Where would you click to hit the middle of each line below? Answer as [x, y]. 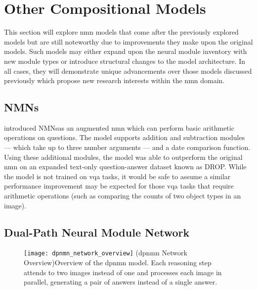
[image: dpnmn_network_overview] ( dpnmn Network [106, 253]
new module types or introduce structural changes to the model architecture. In [125, 61]
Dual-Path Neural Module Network [97, 232]
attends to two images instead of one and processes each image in [123, 272]
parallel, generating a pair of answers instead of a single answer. [121, 282]
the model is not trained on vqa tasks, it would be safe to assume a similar [117, 176]
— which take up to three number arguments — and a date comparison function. [127, 147]
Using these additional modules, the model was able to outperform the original [123, 157]
